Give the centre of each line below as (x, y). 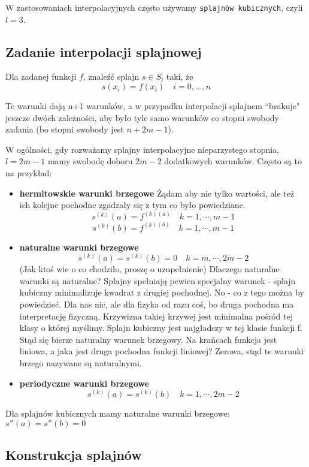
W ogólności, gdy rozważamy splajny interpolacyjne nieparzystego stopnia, (143, 149)
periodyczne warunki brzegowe (84, 383)
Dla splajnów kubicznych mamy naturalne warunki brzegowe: (118, 413)
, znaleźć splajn (111, 76)
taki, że (180, 76)
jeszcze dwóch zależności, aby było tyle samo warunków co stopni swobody (142, 117)
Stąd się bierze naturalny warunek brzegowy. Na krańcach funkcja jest (148, 339)
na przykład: (29, 173)
